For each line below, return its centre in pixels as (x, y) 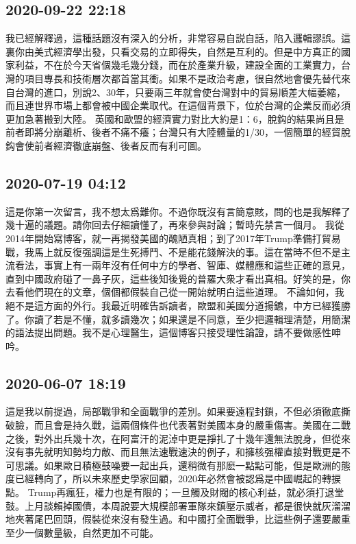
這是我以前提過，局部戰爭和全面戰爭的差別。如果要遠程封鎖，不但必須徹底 (173, 411)
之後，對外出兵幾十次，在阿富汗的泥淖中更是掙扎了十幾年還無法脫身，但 (168, 438)
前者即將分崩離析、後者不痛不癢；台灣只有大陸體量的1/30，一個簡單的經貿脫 (178, 132)
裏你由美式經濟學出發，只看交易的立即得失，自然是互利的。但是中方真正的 (173, 51)
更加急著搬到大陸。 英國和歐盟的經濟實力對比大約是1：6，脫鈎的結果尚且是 (175, 118)
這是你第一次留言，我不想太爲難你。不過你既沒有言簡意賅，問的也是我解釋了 (178, 211)
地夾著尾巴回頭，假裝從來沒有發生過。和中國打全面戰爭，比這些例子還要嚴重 (178, 519)
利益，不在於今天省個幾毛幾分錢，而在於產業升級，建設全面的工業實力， (178, 65)
